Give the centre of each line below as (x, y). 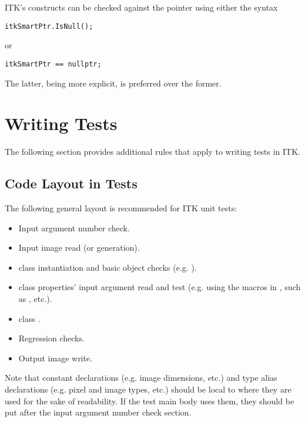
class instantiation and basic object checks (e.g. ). (108, 267)
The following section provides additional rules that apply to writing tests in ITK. (152, 152)
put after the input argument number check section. (98, 412)
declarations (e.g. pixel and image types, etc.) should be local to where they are (148, 389)
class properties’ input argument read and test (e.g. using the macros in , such (160, 287)
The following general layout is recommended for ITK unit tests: (121, 208)
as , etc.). (35, 298)
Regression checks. (51, 338)
